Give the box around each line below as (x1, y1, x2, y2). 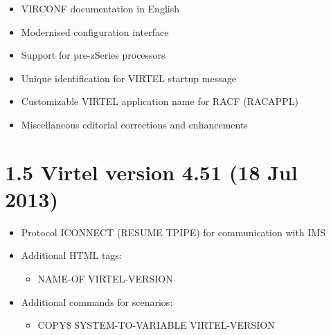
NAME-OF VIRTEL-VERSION (37, 271, 173, 286)
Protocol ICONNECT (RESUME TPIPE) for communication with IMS (21, 224, 325, 239)
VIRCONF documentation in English (21, 1, 179, 15)
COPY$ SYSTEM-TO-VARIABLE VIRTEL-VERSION (37, 318, 275, 332)
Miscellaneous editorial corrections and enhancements (21, 117, 248, 131)
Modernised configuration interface (21, 24, 169, 39)
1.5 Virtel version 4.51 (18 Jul (5, 157, 298, 186)
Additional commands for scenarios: (21, 294, 173, 309)
